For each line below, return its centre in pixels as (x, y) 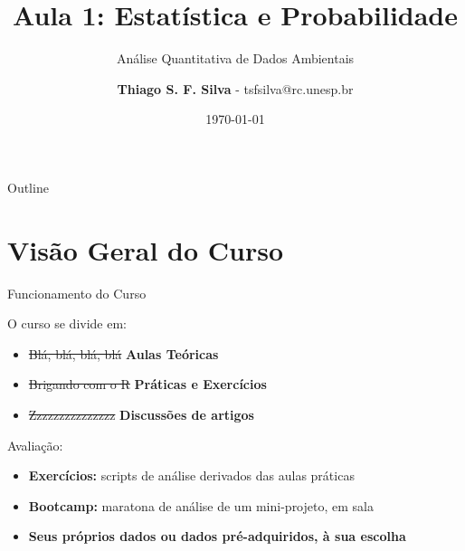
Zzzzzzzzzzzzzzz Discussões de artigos (141, 414)
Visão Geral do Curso (146, 249)
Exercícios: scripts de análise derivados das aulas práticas (191, 475)
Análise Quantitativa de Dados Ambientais (235, 58)
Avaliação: (35, 445)
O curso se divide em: (67, 323)
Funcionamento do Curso (77, 293)
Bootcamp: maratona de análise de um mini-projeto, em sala (201, 505)
